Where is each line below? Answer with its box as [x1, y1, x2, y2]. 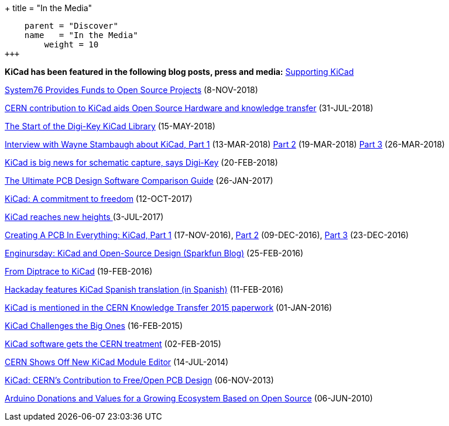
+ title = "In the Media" [5, 3, 92, 13]
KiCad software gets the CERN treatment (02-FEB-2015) [5, 339, 221, 349]
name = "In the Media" [24, 30, 138, 40]
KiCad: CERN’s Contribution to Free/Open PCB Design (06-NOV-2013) [5, 375, 274, 385]
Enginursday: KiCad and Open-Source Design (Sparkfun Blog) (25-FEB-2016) [5, 248, 304, 258]
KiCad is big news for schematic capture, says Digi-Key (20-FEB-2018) [5, 157, 278, 167]
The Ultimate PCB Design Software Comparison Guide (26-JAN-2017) [5, 176, 273, 185]
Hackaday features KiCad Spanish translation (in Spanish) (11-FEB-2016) [5, 284, 284, 294]
